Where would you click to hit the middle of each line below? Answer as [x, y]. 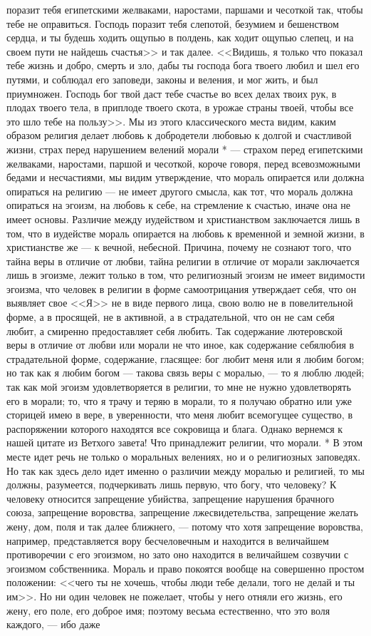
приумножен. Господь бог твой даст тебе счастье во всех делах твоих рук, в [172, 93]
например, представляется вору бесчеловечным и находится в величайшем [168, 540]
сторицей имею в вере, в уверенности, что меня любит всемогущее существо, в [180, 415]
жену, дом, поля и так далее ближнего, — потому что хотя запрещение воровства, [185, 526]
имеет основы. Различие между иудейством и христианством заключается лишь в [183, 219]
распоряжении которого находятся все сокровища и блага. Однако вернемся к [175, 428]
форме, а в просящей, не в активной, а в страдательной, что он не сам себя [171, 317]
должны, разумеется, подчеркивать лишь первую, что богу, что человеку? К [172, 484]
